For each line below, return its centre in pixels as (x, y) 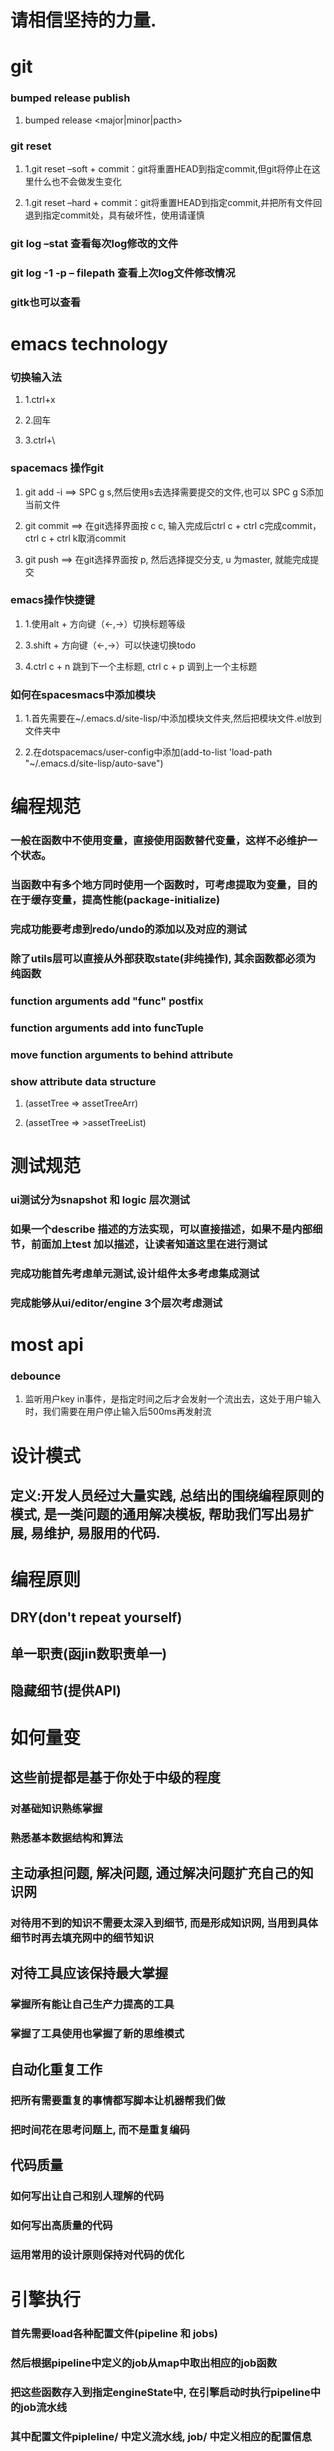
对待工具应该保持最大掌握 (89, 1973)
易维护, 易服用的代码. (95, 1532)
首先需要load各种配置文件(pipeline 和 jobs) (114, 2333)
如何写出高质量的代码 (61, 2225)
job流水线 (44, 2407)
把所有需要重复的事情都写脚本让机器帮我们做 (118, 2100)
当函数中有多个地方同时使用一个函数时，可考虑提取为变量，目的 (164, 885)
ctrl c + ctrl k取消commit (75, 538)
